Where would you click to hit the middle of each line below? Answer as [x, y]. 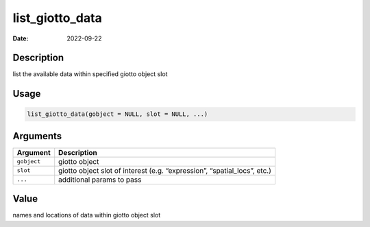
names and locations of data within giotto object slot [87, 215]
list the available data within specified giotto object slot [90, 74]
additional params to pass [100, 180]
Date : [21, 38]
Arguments [37, 136]
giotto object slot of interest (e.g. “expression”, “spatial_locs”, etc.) [165, 170]
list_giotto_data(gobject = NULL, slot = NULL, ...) [118, 114]
